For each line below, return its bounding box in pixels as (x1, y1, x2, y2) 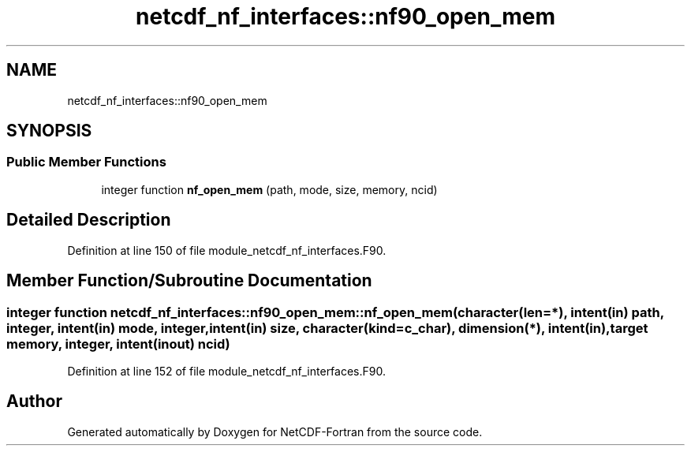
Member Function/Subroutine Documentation (6, 271, 372, 291)
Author (6, 391, 62, 412)
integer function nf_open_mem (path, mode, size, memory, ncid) (101, 182, 438, 196)
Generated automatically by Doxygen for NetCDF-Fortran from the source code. (67, 424, 483, 439)
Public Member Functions (6, 154, 166, 170)
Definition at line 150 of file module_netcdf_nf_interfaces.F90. (67, 243, 387, 257)
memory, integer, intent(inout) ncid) (6, 335, 230, 352)
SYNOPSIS (6, 121, 92, 141)
